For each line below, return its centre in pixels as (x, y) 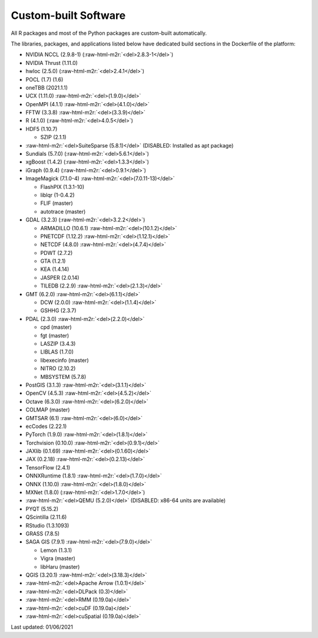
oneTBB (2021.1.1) (47, 87)
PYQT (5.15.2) (42, 509)
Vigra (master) (58, 558)
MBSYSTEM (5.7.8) (63, 377)
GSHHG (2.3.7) (58, 310)
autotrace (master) (63, 211)
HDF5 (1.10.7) (42, 129)
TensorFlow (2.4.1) (48, 467)
